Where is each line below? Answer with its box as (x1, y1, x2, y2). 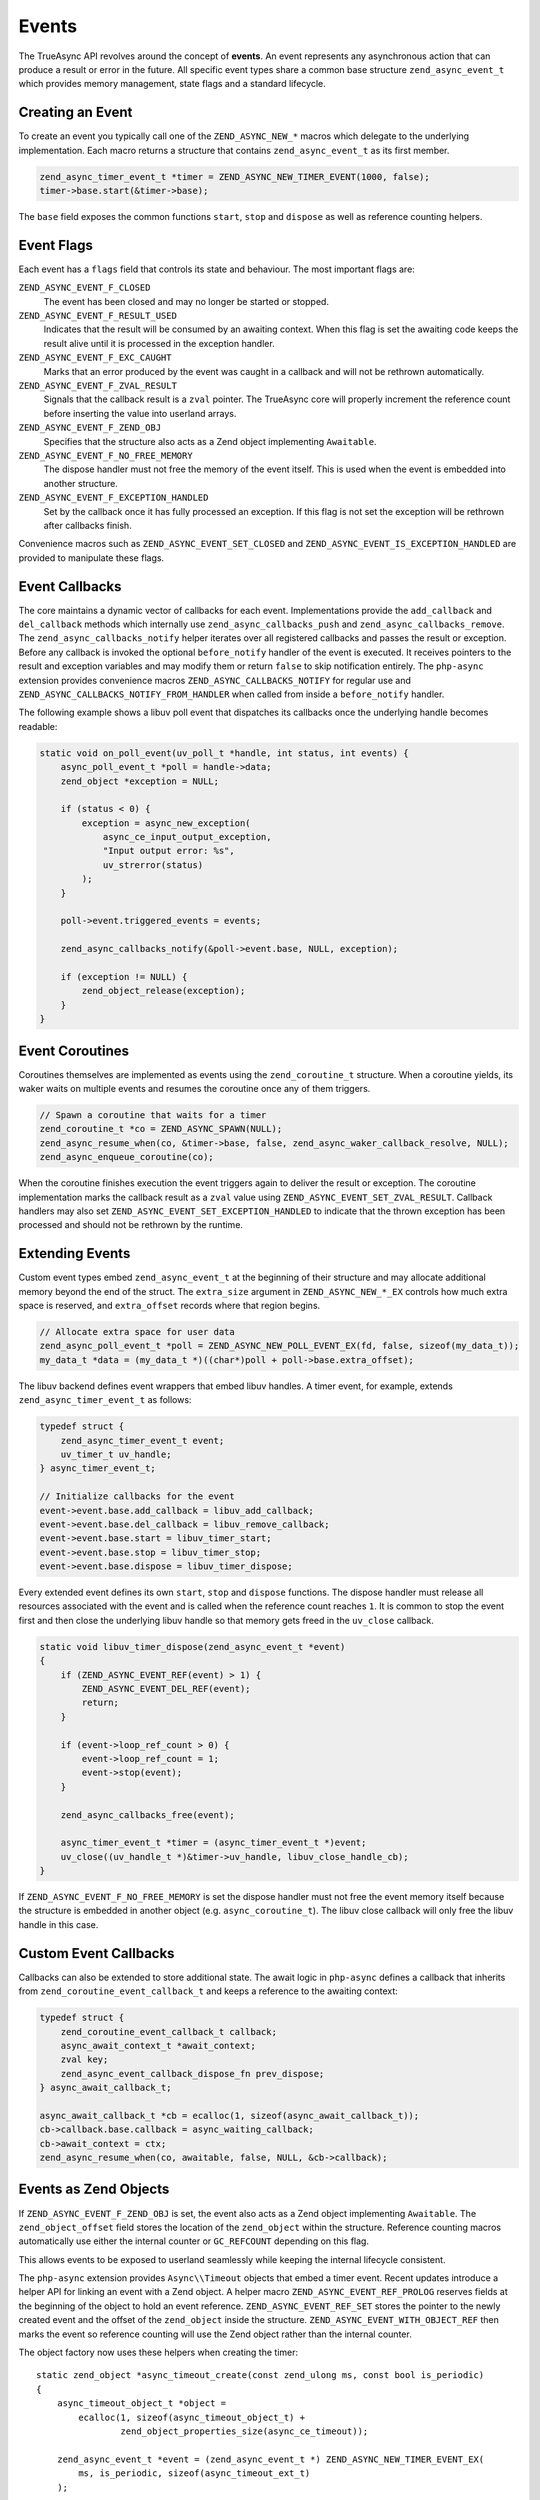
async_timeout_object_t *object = (56, 2398, 227, 2409)
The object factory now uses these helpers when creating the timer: (18, 2346, 299, 2359)
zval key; (60, 2054, 109, 2065)
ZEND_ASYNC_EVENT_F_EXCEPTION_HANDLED (18, 492, 209, 504)
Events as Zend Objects (18, 2181, 170, 2198)
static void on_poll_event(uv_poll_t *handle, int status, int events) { (39, 747, 409, 759)
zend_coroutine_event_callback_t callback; (60, 2026, 277, 2037)
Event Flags (18, 236, 94, 254)
